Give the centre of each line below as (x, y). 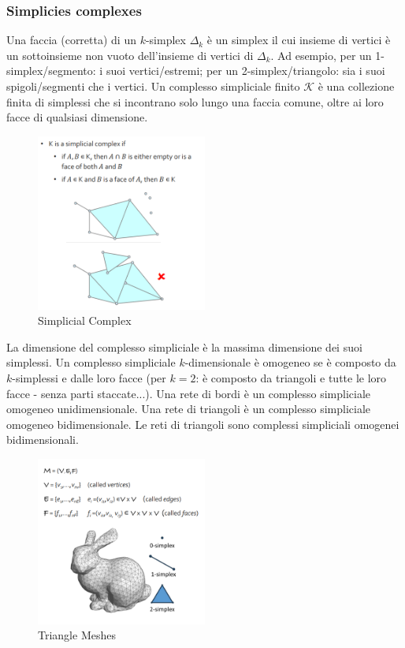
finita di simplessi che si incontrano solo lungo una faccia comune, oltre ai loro (195, 101)
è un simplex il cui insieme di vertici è (299, 40)
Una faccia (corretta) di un (71, 40)
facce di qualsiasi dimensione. (77, 117)
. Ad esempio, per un (321, 55)
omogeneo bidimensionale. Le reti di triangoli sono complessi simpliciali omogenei (203, 424)
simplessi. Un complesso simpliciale (91, 362)
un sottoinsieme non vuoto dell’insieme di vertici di (130, 55)
